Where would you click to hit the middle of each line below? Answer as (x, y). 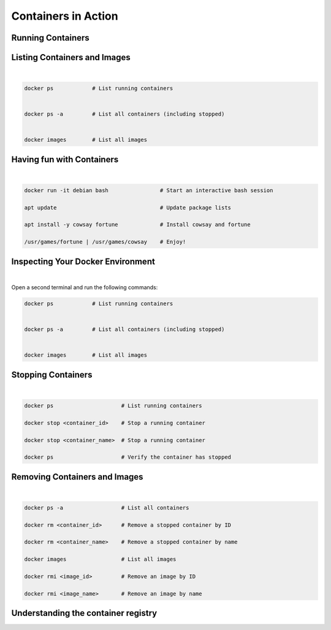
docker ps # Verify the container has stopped (128, 457)
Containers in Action (65, 16)
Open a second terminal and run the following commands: (85, 287)
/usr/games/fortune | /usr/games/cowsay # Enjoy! (105, 242)
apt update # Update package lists (128, 208)
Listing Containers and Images (71, 57)
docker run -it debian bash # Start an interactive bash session (149, 190)
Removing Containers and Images (77, 477)
